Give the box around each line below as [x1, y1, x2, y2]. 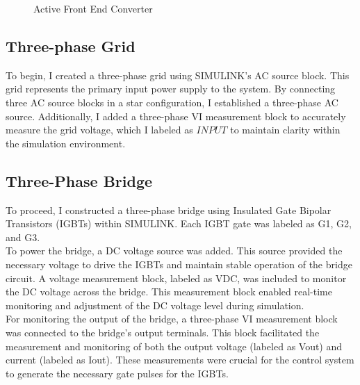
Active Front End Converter [33, 1, 153, 15]
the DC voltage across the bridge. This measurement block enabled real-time [6, 284, 332, 299]
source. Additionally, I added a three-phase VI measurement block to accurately [6, 108, 346, 123]
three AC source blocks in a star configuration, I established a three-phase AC [6, 95, 338, 109]
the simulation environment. [6, 136, 126, 150]
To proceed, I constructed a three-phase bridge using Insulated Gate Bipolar [6, 202, 332, 217]
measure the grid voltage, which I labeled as [6, 122, 193, 137]
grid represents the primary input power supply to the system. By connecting [6, 81, 336, 96]
